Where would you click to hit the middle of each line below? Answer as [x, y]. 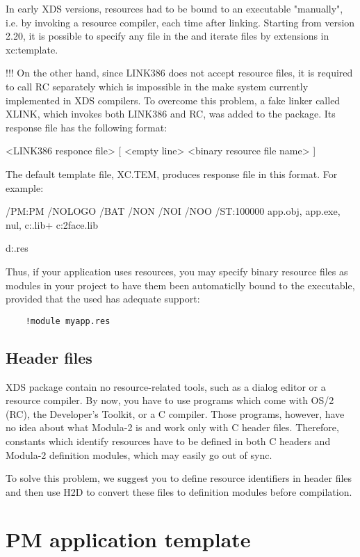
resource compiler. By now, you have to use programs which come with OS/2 [170, 400]
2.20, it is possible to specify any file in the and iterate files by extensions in [167, 36]
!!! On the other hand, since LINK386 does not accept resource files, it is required [179, 73]
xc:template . [32, 49]
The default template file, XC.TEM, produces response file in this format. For [172, 173]
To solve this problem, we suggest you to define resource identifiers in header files [179, 478]
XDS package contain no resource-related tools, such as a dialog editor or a [166, 386]
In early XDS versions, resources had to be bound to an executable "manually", [174, 8]
